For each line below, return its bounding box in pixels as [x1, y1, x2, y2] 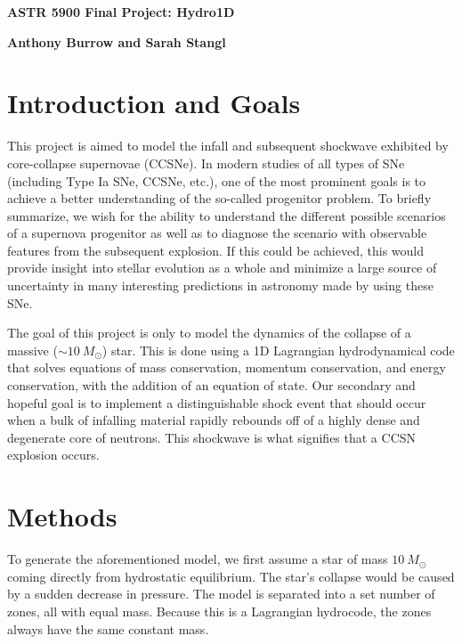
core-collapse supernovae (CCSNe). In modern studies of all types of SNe [7, 153, 405, 172]
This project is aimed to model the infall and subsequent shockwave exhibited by [7, 136, 449, 155]
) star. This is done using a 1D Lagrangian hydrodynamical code [101, 340, 455, 359]
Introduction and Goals [7, 85, 301, 121]
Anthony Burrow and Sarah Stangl [7, 32, 226, 51]
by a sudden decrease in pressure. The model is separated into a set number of [7, 584, 435, 603]
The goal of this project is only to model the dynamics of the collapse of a [7, 323, 411, 342]
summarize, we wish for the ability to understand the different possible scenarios [7, 206, 446, 224]
